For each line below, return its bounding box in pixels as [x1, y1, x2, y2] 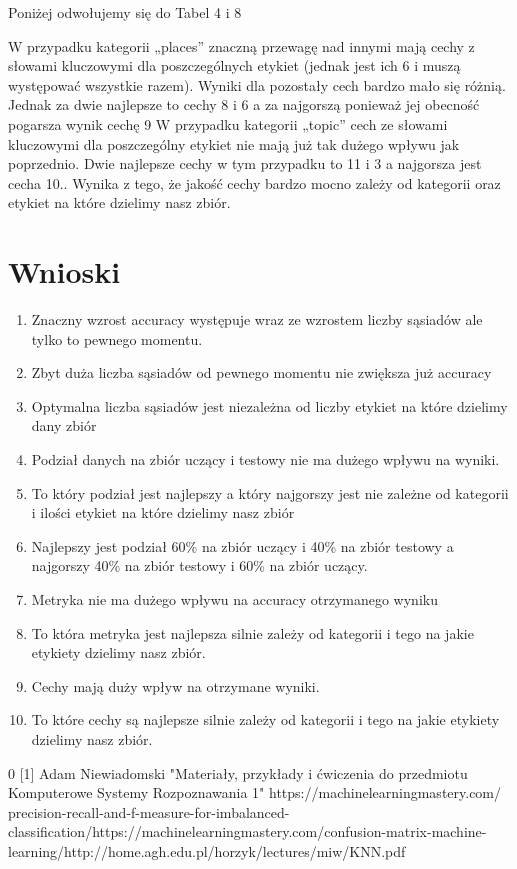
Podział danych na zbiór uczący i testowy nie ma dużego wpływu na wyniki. [31, 449, 500, 470]
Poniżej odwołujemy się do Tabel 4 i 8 [8, 2, 242, 22]
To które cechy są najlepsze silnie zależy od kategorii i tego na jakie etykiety [31, 709, 500, 730]
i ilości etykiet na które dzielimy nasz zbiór [31, 502, 295, 523]
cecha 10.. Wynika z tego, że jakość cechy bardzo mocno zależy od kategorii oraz [8, 172, 501, 193]
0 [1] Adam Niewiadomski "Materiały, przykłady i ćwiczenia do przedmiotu [8, 762, 468, 783]
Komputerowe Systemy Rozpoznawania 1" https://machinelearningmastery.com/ [8, 782, 502, 803]
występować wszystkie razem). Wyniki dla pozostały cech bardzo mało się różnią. [8, 74, 506, 95]
